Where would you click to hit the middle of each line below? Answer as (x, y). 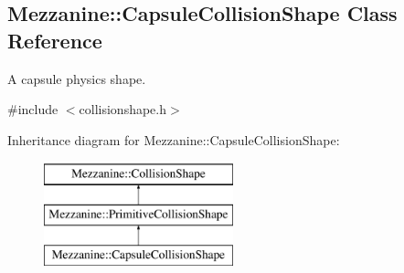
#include (33, 109)
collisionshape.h (123, 109)
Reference (55, 40)
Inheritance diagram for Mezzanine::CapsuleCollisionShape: (174, 139)
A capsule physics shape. (77, 78)
